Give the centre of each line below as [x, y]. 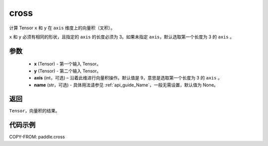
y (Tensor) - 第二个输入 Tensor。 [67, 71]
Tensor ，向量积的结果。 [34, 111]
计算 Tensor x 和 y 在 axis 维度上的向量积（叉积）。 [62, 28]
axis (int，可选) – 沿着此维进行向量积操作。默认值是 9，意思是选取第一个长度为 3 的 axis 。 [128, 78]
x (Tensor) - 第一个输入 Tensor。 [67, 64]
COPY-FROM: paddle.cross [37, 137]
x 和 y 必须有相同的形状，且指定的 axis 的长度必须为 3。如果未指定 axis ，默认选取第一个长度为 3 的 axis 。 [122, 37]
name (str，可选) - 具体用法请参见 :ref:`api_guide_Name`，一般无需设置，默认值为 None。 [126, 85]
